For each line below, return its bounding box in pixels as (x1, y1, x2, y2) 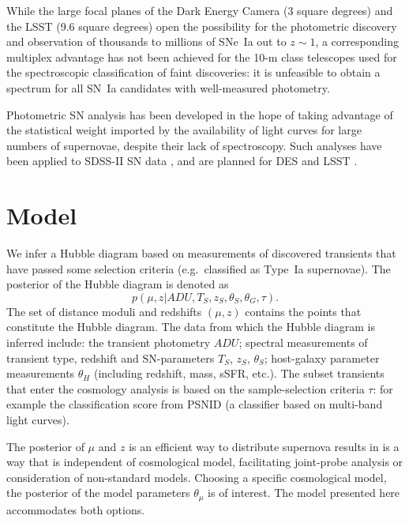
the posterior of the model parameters (6, 484, 190, 501)
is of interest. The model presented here (208, 484, 400, 501)
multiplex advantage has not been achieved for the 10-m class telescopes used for (6, 48, 397, 65)
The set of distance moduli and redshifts (6, 303, 202, 319)
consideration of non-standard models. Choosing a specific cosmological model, (6, 468, 387, 485)
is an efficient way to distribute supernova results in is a (129, 438, 400, 454)
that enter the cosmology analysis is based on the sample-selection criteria (6, 380, 365, 397)
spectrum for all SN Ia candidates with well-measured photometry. (6, 79, 330, 96)
